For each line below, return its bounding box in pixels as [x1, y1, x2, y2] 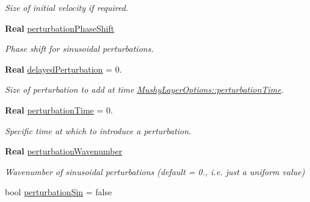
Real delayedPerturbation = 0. [5, 62, 122, 75]
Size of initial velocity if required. [5, 1, 129, 13]
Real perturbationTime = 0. [5, 103, 113, 116]
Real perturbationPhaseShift [5, 21, 115, 34]
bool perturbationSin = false [5, 186, 112, 198]
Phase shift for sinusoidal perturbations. [5, 42, 154, 55]
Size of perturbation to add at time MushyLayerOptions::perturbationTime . [5, 83, 284, 96]
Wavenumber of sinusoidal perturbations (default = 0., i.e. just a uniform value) [5, 165, 305, 178]
